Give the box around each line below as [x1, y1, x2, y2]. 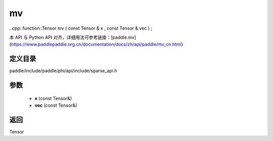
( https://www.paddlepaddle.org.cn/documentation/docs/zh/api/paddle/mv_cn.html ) [9, 41, 183, 47]
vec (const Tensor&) [34, 102, 77, 108]
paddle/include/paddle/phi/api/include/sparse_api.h [9, 68, 117, 74]
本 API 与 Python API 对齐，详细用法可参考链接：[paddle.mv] [9, 34, 136, 40]
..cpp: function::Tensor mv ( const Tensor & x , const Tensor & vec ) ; [9, 25, 153, 31]
